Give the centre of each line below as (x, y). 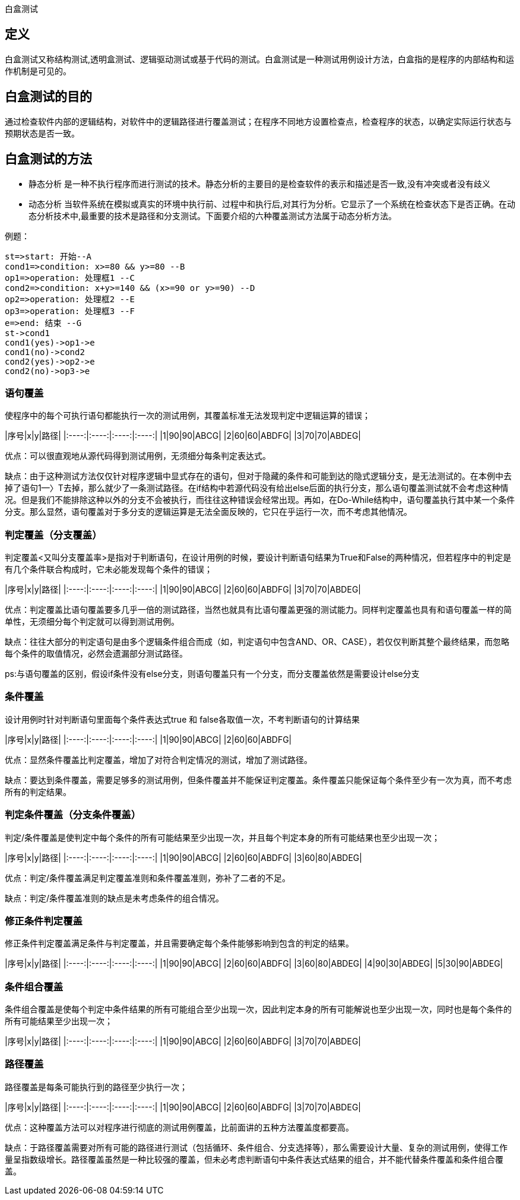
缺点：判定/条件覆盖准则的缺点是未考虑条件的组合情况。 (115, 898)
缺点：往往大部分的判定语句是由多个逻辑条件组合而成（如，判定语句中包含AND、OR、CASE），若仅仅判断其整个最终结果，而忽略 (257, 642)
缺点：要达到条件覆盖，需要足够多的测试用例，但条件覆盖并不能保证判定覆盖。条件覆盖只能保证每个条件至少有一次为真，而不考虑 (258, 780)
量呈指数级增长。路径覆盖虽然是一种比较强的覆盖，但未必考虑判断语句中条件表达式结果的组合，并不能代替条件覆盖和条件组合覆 (254, 1159)
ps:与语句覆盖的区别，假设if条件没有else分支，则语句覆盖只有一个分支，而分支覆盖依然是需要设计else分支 (212, 674)
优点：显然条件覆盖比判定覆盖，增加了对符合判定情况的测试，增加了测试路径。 (158, 759)
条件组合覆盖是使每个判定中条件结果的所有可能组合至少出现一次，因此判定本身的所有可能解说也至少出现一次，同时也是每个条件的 (258, 1009)
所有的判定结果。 (38, 791)
